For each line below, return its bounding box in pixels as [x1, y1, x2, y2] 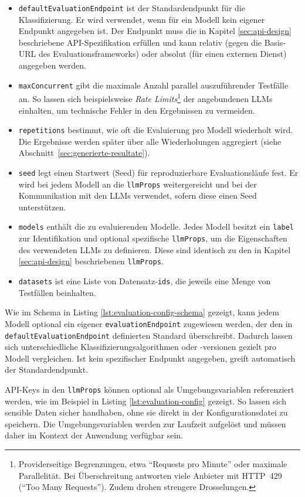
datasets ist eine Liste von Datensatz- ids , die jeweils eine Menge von [18, 275, 271, 287]
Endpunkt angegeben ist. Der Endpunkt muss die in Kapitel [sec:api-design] [18, 25, 292, 37]
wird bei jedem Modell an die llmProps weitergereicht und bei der [18, 178, 257, 190]
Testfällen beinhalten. [18, 286, 96, 298]
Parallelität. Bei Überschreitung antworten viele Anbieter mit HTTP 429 [18, 469, 282, 481]
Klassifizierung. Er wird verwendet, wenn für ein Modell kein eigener [18, 13, 265, 25]
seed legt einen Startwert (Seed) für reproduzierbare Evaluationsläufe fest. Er [18, 166, 299, 178]
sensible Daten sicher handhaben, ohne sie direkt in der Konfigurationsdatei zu [5, 406, 288, 418]
